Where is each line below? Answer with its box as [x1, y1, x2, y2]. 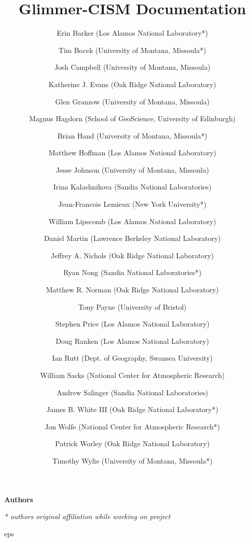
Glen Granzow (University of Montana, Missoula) [55, 96, 210, 106]
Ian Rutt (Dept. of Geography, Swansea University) [52, 353, 213, 363]
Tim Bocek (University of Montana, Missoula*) [59, 44, 206, 55]
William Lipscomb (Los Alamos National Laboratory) [48, 215, 216, 226]
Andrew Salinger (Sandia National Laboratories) [57, 387, 208, 397]
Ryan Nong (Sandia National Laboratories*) [63, 267, 202, 278]
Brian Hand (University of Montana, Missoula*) [57, 130, 208, 141]
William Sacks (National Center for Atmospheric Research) [40, 370, 225, 380]
